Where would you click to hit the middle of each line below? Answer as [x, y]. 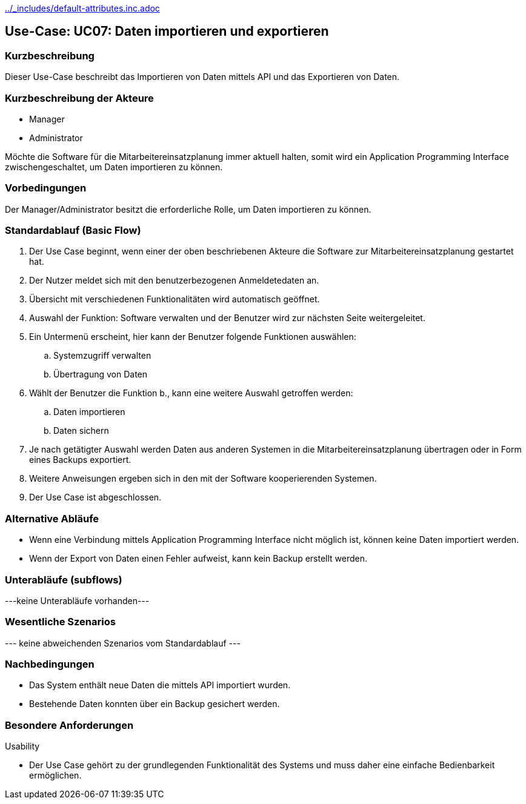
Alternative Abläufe [52, 518]
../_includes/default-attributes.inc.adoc [82, 8]
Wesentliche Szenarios [60, 622]
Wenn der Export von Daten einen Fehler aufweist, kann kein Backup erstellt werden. [198, 559]
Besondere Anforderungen [69, 725]
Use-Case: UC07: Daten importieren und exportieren [167, 32]
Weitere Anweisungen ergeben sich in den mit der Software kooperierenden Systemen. [203, 479]
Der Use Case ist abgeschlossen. [95, 497]
